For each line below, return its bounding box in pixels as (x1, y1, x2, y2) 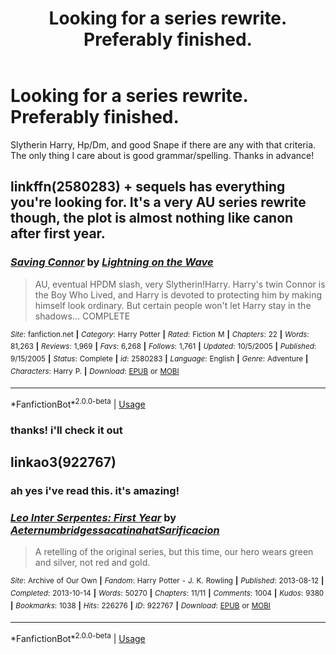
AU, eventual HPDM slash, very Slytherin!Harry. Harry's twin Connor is (34, 278, 326, 290)
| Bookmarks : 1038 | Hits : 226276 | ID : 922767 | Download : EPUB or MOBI (10, 600, 271, 611)
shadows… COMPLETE (34, 310, 131, 322)
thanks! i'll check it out (10, 423, 123, 437)
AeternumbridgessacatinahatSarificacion (10, 523, 220, 537)
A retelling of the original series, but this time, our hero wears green (34, 546, 314, 558)
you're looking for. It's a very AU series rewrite (10, 194, 307, 211)
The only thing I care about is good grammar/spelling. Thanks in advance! (10, 149, 315, 161)
